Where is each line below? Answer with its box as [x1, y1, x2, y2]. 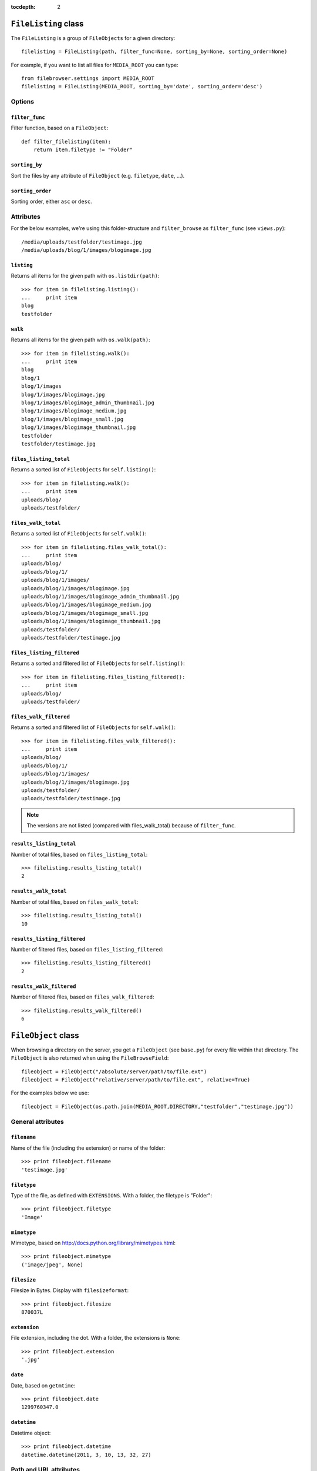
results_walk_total [11, 888, 67, 894]
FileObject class [11, 1030, 79, 1040]
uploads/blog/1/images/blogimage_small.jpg [21, 610, 149, 616]
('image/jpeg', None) [21, 1261, 83, 1268]
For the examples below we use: [11, 1089, 89, 1097]
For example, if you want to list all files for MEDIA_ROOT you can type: [11, 61, 178, 68]
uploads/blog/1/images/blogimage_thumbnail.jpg [21, 618, 161, 625]
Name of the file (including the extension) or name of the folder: [11, 1144, 166, 1151]
